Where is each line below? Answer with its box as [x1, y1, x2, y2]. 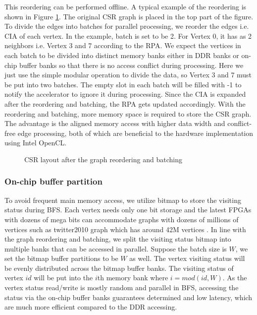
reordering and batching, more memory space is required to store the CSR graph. [4, 108, 252, 119]
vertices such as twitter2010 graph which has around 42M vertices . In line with [4, 224, 246, 234]
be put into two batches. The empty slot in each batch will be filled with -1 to [4, 79, 242, 89]
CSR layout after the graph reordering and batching [24, 154, 182, 164]
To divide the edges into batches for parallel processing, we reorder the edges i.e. [4, 21, 249, 31]
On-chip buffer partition [4, 175, 103, 188]
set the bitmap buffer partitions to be [4, 253, 118, 263]
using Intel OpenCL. [4, 137, 67, 148]
